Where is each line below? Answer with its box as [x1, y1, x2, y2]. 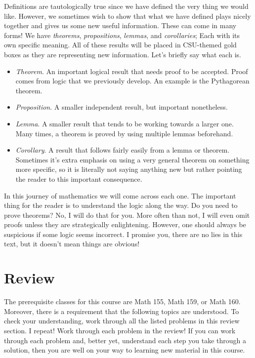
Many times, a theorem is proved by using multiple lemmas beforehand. [15, 128, 233, 138]
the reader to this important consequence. [15, 173, 142, 184]
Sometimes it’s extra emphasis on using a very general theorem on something [15, 154, 250, 164]
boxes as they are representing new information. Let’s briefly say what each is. [4, 49, 241, 59]
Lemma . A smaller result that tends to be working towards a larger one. [15, 118, 234, 128]
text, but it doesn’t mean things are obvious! [4, 239, 140, 249]
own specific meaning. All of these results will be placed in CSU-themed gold [4, 40, 237, 50]
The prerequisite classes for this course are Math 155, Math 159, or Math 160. [4, 296, 241, 307]
